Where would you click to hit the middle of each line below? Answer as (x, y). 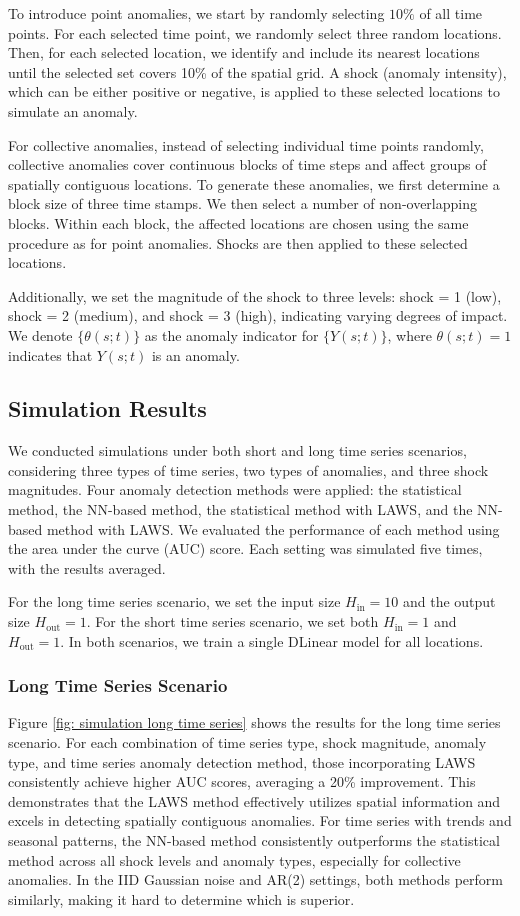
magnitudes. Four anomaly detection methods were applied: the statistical (235, 489)
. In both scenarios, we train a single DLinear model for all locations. (272, 640)
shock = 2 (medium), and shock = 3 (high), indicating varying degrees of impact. (258, 315)
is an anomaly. (195, 354)
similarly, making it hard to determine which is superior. (181, 898)
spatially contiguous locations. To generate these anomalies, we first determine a (254, 183)
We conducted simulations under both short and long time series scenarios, (237, 450)
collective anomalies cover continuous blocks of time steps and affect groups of (247, 164)
